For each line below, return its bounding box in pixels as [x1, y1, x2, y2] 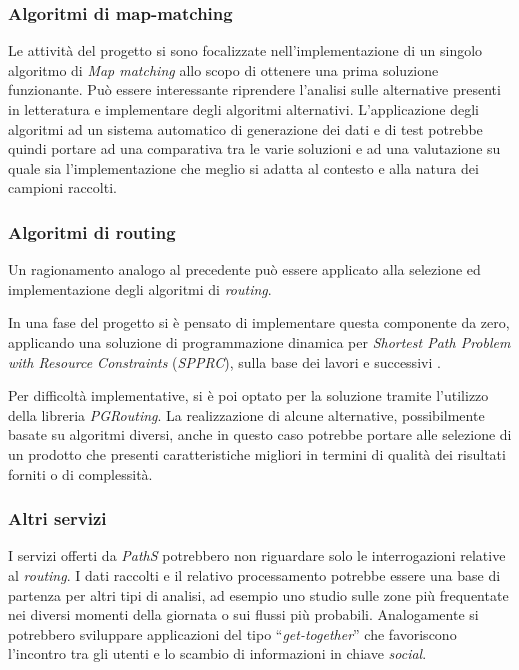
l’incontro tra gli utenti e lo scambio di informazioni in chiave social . [8, 643, 427, 664]
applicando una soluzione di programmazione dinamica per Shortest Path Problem [8, 331, 511, 352]
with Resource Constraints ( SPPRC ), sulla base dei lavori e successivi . [8, 351, 441, 372]
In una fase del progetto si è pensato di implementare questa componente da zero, [8, 312, 510, 333]
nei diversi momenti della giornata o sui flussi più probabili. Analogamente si [8, 604, 479, 625]
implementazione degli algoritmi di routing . [8, 278, 272, 299]
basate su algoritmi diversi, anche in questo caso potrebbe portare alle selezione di [8, 424, 512, 445]
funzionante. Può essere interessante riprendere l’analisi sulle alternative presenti [8, 79, 501, 100]
